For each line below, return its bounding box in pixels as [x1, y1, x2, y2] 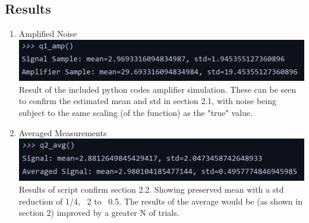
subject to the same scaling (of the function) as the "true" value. [18, 106, 253, 118]
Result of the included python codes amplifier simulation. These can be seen [18, 83, 297, 95]
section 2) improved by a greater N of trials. [18, 206, 179, 219]
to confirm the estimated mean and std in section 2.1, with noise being [18, 95, 276, 107]
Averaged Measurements [18, 126, 107, 139]
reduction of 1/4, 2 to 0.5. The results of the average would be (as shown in [18, 194, 302, 207]
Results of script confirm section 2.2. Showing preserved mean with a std [18, 183, 284, 196]
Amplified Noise [18, 27, 77, 40]
